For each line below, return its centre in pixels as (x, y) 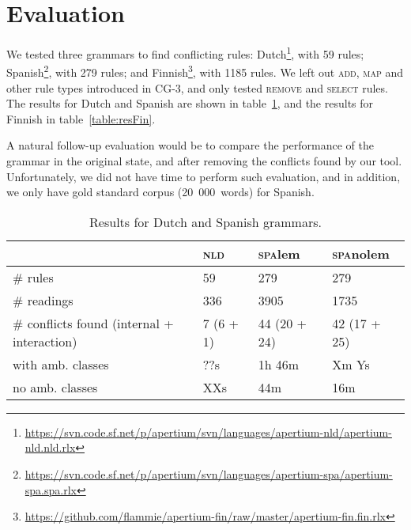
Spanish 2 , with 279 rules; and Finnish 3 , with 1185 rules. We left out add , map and (205, 71)
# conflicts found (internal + (93, 323)
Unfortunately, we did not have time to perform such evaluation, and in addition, (204, 176)
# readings (43, 300)
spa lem (279, 253)
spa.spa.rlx (51, 489)
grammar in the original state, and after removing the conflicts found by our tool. (204, 161)
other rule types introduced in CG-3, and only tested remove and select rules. (197, 87)
